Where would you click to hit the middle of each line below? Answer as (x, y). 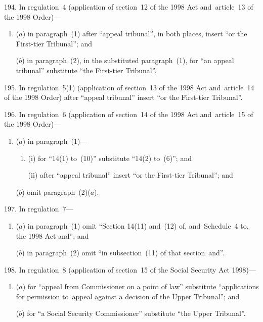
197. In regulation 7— (39, 209)
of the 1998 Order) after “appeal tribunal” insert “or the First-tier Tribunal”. (123, 97)
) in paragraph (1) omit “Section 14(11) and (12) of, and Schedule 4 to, (136, 225)
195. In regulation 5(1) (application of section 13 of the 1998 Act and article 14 (129, 87)
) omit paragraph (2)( (56, 192)
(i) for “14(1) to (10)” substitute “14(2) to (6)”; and (110, 158)
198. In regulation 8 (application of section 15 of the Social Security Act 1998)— (130, 269)
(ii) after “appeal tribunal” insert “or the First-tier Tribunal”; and (130, 175)
